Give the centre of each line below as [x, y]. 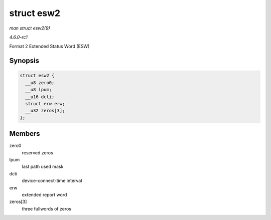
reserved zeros [38, 152]
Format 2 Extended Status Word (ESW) [49, 46]
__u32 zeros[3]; [45, 111]
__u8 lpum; [39, 90]
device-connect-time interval [52, 181]
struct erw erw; [45, 103]
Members [25, 134]
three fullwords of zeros [46, 208]
